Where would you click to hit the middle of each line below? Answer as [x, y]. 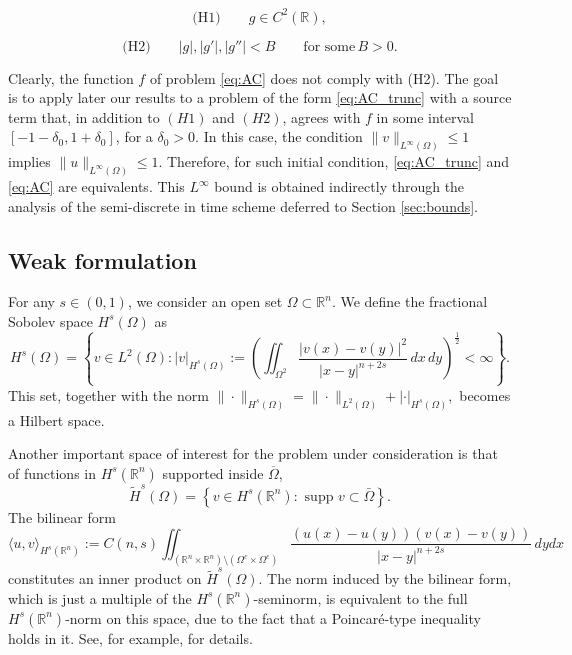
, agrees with [321, 116]
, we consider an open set [205, 301]
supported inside [213, 472]
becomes [485, 394]
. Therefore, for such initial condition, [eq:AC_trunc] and [334, 161]
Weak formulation [102, 259]
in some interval [425, 116]
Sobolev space [50, 320]
